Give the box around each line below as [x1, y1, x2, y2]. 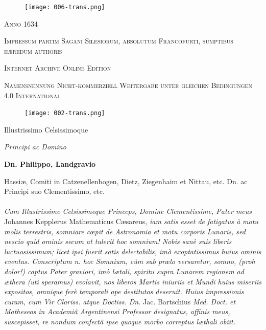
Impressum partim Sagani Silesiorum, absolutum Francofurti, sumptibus [4, 35, 233, 46]
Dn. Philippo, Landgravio [4, 159, 96, 169]
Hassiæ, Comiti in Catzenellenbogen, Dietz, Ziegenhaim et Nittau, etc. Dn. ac [4, 175, 248, 186]
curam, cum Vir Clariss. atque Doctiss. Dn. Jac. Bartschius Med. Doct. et [4, 296, 236, 306]
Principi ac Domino [4, 141, 66, 152]
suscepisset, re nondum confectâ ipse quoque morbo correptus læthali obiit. [4, 316, 236, 326]
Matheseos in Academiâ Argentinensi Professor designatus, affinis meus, [4, 306, 230, 317]
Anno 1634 [4, 18, 38, 29]
